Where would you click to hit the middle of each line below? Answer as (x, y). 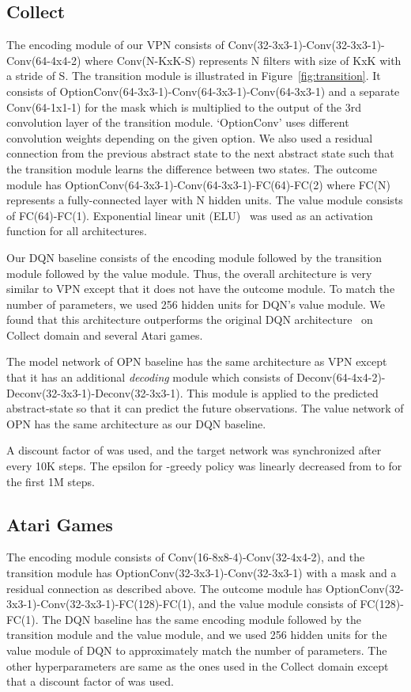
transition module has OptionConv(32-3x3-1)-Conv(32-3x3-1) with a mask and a (202, 573)
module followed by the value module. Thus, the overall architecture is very (189, 273)
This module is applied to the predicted (283, 392)
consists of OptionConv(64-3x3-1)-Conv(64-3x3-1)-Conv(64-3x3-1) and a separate (203, 91)
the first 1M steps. (51, 481)
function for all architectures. (77, 231)
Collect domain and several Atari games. (105, 335)
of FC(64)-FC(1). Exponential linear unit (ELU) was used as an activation (190, 215)
